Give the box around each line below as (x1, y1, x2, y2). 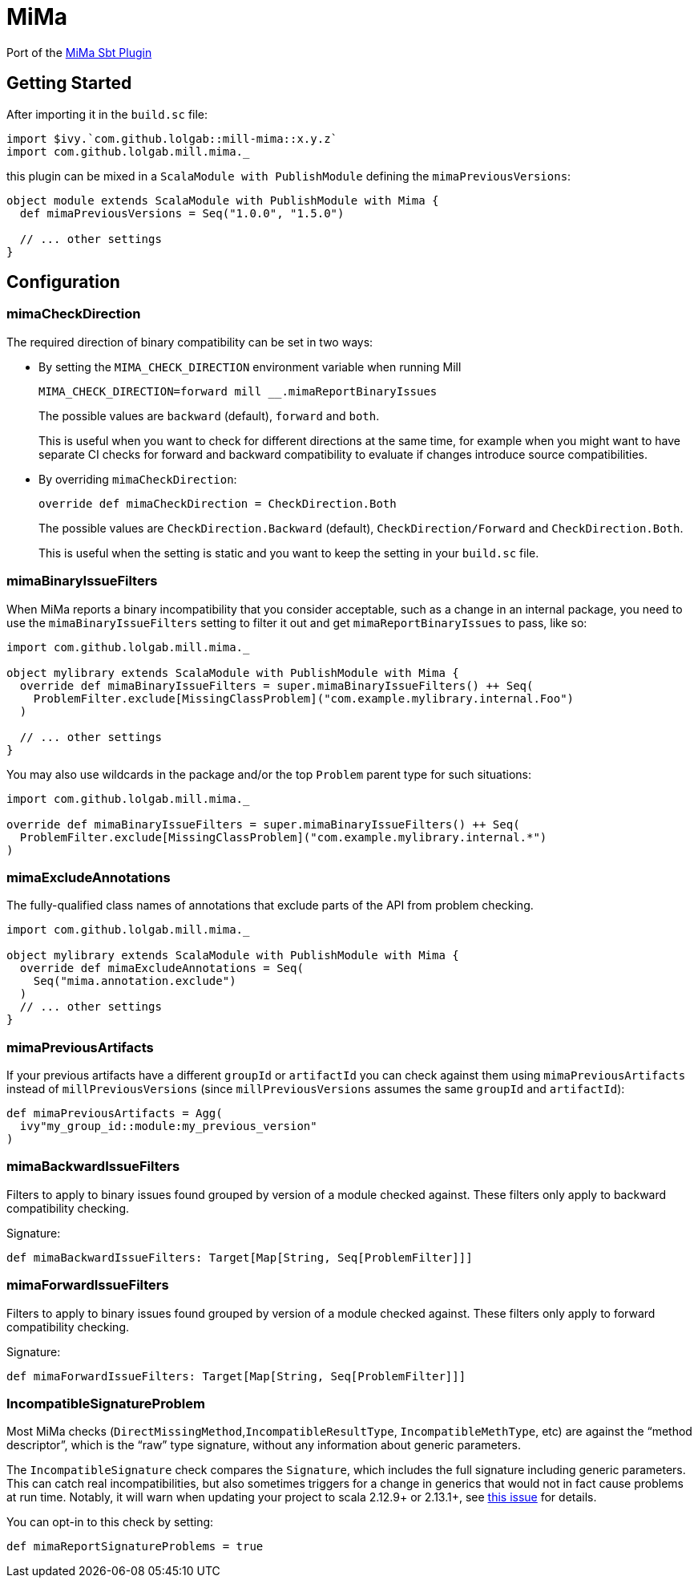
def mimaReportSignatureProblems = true (6, 1540, 264, 1554)
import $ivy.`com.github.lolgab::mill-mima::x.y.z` (6, 132, 338, 145)
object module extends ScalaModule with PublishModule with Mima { (6, 193, 439, 207)
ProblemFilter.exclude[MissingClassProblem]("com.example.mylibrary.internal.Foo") (33, 691, 575, 705)
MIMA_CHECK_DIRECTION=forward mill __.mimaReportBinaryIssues (38, 384, 438, 398)
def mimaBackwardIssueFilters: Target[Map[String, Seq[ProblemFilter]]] (6, 1250, 473, 1264)
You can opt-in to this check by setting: (6, 1515, 214, 1529)
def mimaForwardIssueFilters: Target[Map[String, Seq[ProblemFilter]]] (6, 1369, 466, 1383)
